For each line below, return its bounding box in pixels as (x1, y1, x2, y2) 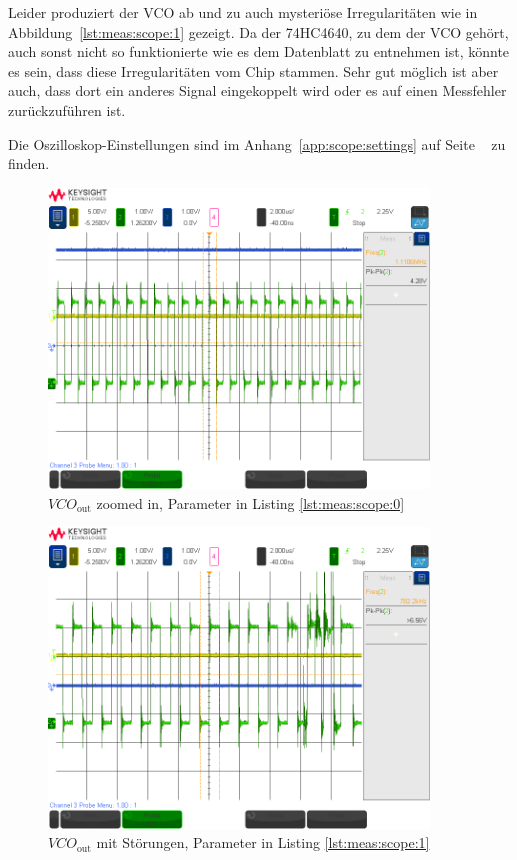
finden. (8, 153, 50, 174)
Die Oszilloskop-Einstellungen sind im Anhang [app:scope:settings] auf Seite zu (8, 133, 506, 154)
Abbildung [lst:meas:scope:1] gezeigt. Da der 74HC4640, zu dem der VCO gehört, (8, 21, 509, 42)
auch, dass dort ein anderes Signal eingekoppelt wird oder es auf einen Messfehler (8, 80, 507, 101)
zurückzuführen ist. (8, 99, 126, 120)
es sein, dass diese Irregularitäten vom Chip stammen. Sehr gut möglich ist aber (8, 60, 499, 81)
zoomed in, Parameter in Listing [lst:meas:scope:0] (96, 492, 405, 513)
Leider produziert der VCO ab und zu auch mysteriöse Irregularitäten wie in (8, 2, 478, 22)
